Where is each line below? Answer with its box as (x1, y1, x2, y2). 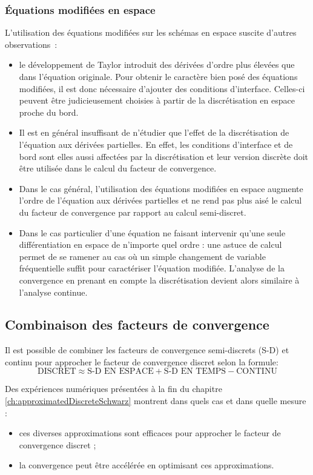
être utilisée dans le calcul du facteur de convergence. (19, 162, 217, 174)
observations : (5, 38, 58, 50)
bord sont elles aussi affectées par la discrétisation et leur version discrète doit (19, 150, 309, 162)
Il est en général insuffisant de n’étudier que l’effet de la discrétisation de (19, 126, 289, 139)
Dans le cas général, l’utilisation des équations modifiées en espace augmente (19, 182, 303, 194)
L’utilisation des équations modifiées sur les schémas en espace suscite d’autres (5, 26, 297, 39)
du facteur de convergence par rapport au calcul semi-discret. (19, 205, 246, 218)
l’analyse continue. (19, 285, 88, 298)
